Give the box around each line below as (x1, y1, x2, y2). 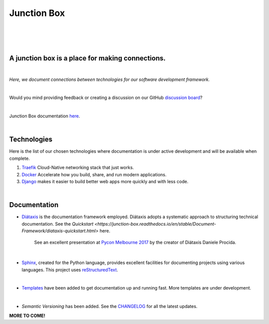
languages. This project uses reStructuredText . (21, 267, 118, 273)
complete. (9, 155, 30, 161)
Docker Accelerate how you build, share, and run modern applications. (21, 171, 167, 177)
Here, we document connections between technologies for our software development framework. (9, 76, 210, 82)
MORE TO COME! (9, 313, 46, 319)
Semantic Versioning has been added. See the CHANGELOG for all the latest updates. (21, 304, 198, 310)
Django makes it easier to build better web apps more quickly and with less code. (21, 179, 189, 185)
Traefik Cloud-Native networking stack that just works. (21, 165, 134, 171)
